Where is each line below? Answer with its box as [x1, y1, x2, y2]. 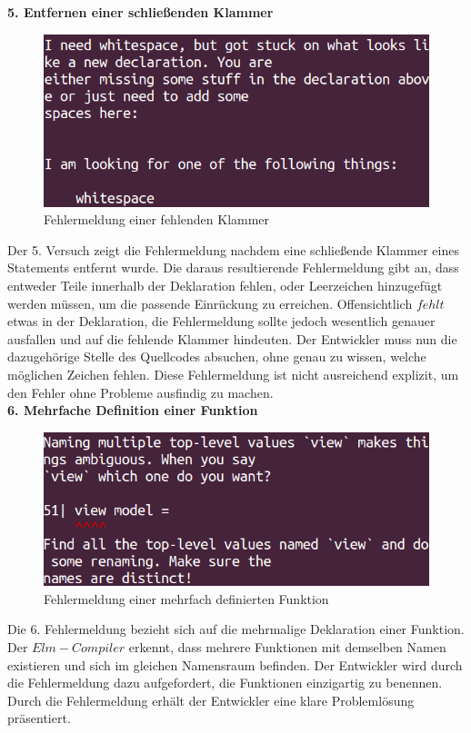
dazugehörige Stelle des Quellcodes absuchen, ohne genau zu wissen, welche [7, 347, 426, 366]
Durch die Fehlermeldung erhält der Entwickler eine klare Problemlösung [7, 690, 415, 709]
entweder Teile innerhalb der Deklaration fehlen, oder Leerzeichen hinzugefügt [7, 276, 443, 294]
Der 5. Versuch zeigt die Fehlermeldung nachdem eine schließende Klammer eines [7, 240, 459, 259]
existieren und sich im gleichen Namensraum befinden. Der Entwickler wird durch [7, 655, 463, 674]
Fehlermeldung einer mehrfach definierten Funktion [44, 589, 329, 608]
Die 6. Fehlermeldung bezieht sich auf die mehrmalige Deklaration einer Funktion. [7, 619, 465, 639]
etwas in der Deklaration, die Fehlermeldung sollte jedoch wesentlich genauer [7, 312, 436, 331]
